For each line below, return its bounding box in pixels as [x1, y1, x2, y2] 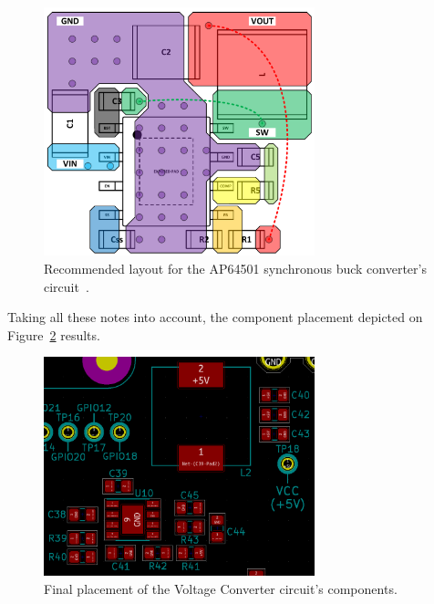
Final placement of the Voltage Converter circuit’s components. [44, 578, 398, 598]
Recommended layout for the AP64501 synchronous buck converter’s [44, 259, 427, 278]
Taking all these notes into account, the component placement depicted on [7, 307, 423, 327]
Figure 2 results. [7, 325, 100, 344]
